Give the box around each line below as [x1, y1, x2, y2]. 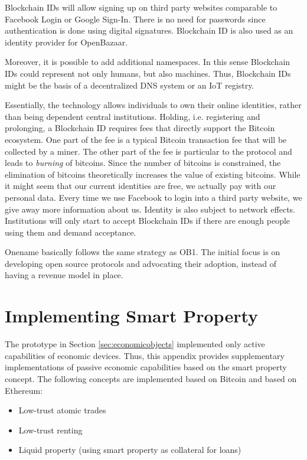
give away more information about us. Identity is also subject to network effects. [5, 203, 296, 215]
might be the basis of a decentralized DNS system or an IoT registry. [5, 79, 254, 91]
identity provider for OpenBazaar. [5, 35, 128, 48]
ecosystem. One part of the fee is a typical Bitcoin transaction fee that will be [5, 133, 287, 145]
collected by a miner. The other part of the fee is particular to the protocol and [5, 145, 292, 157]
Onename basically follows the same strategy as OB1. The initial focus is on [5, 246, 280, 258]
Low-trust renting [18, 423, 83, 436]
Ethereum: [5, 384, 43, 396]
